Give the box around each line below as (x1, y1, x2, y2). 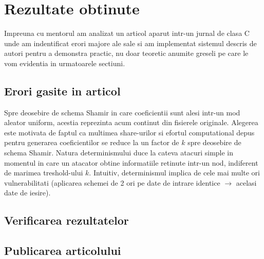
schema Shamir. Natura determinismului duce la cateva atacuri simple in (4, 147, 234, 158)
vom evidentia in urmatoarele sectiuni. (4, 57, 125, 68)
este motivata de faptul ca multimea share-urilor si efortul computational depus (4, 127, 255, 137)
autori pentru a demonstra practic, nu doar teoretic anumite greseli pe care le (4, 48, 249, 58)
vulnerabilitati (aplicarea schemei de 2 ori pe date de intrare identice (4, 177, 220, 188)
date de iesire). (4, 187, 51, 198)
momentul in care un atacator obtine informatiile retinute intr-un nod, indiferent (4, 157, 258, 168)
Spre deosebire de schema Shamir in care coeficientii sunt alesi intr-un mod (4, 107, 240, 117)
